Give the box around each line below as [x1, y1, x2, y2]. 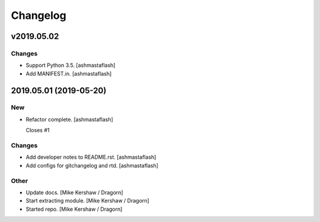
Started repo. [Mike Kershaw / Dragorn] [25, 205, 123, 213]
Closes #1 [25, 127, 50, 134]
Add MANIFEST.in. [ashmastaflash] [25, 70, 112, 77]
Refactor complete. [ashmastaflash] [25, 116, 114, 123]
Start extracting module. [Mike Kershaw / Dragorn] [25, 197, 149, 204]
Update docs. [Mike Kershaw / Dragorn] [25, 189, 124, 196]
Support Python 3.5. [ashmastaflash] [25, 62, 116, 69]
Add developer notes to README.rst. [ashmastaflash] [25, 154, 156, 161]
